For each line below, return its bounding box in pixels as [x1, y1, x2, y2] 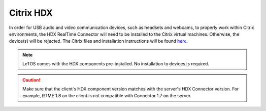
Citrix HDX [9, 7, 53, 18]
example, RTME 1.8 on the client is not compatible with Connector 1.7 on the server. [22, 93, 192, 99]
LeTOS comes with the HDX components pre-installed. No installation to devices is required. [22, 61, 209, 67]
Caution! [22, 77, 41, 83]
